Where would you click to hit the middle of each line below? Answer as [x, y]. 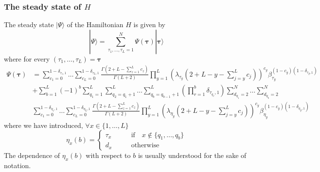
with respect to [108, 155]
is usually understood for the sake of [192, 155]
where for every [27, 58]
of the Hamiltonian [95, 24]
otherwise [145, 146]
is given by [149, 24]
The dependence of [32, 155]
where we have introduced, [44, 125]
